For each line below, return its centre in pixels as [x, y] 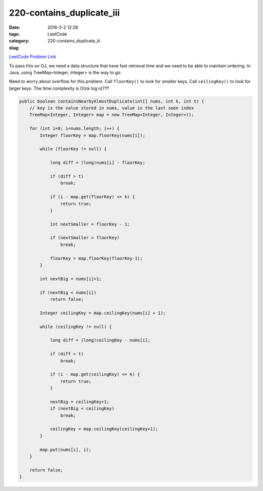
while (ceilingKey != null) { [76, 327]
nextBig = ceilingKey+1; [80, 402]
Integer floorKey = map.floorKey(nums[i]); [93, 135]
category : [19, 41]
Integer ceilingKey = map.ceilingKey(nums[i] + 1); [103, 313]
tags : [14, 34]
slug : [14, 48]
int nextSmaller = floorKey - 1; [90, 224]
